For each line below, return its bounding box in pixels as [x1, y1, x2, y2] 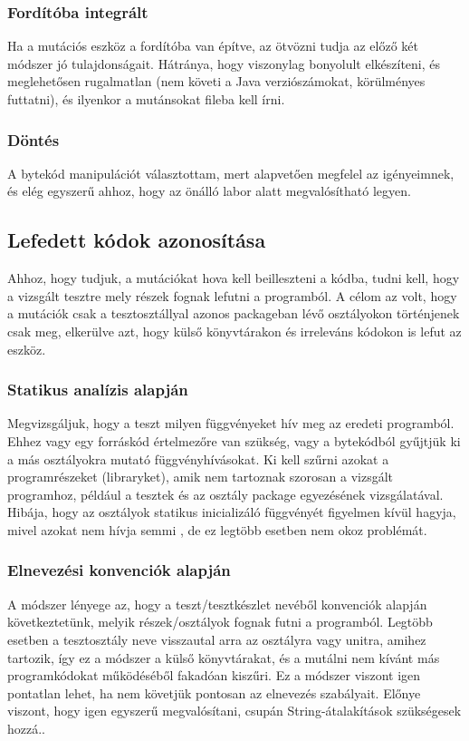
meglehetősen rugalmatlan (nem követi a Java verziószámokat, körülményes [7, 72, 426, 91]
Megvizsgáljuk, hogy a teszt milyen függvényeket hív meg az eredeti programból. [7, 414, 455, 433]
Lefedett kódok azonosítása [7, 226, 266, 254]
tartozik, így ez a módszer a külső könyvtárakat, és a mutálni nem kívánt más [7, 648, 440, 667]
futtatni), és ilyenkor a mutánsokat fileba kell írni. [7, 90, 285, 108]
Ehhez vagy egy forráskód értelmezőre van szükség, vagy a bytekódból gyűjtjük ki [7, 431, 461, 450]
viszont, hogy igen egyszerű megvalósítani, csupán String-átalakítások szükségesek [7, 701, 462, 720]
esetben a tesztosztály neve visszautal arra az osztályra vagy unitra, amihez [7, 629, 426, 648]
